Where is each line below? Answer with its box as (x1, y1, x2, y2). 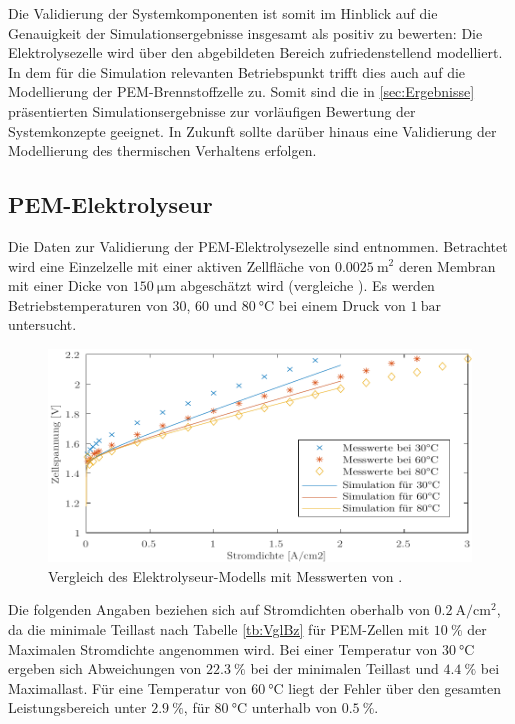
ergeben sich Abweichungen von (8, 658, 202, 679)
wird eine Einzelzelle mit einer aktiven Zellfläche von (8, 255, 331, 276)
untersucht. (8, 314, 77, 335)
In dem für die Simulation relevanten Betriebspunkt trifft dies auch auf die (8, 61, 466, 82)
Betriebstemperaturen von (8, 294, 168, 315)
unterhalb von (251, 697, 337, 718)
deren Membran (398, 255, 496, 276)
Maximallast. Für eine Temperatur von (8, 677, 247, 698)
